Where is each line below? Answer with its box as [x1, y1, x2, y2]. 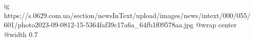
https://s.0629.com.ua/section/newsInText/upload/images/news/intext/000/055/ [4, 10, 251, 20]
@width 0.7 [4, 29, 38, 39]
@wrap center [195, 20, 237, 30]
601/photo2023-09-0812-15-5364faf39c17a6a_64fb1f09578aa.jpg [4, 20, 194, 30]
